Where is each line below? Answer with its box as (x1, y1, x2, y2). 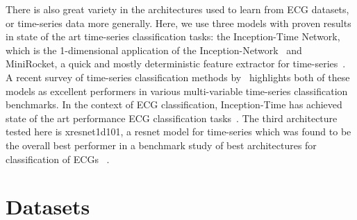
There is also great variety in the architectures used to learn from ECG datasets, (6, 2, 349, 16)
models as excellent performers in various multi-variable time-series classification (6, 83, 348, 98)
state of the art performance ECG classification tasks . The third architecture (6, 110, 338, 125)
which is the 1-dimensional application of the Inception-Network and (6, 42, 302, 57)
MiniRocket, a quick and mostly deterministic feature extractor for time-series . (6, 56, 346, 71)
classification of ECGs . (6, 151, 110, 166)
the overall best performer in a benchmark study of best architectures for (6, 137, 317, 152)
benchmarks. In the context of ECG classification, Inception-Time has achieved (6, 97, 342, 112)
